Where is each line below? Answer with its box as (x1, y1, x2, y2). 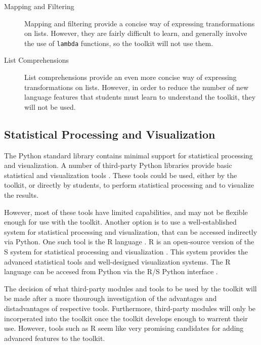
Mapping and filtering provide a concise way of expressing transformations (24, 18, 255, 28)
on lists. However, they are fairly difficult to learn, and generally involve (24, 28, 247, 38)
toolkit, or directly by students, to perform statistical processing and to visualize (4, 180, 254, 190)
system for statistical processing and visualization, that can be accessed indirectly (4, 226, 257, 237)
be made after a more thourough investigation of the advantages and (4, 293, 217, 304)
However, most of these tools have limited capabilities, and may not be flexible (4, 206, 248, 217)
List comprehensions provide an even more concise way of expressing (24, 72, 237, 82)
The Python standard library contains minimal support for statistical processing (4, 150, 253, 160)
